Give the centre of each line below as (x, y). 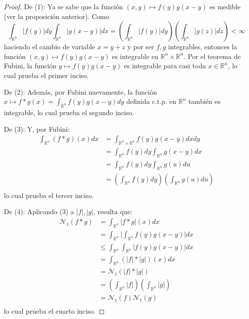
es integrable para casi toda (165, 66)
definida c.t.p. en (151, 101)
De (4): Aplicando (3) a (39, 211)
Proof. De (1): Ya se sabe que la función (63, 6)
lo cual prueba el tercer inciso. (49, 195)
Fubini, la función (30, 66)
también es (205, 101)
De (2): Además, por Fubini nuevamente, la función (80, 91)
